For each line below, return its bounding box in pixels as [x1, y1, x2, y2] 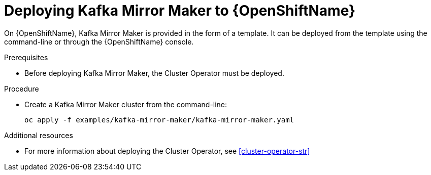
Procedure [4, 84, 39, 93]
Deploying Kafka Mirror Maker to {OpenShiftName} [4, 2, 356, 19]
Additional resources [4, 130, 73, 140]
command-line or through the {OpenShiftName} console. [4, 37, 194, 46]
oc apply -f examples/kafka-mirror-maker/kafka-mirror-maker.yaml [24, 115, 294, 124]
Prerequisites [4, 53, 48, 62]
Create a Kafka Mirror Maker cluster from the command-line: [24, 100, 227, 109]
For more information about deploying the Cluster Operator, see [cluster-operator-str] [24, 146, 310, 155]
